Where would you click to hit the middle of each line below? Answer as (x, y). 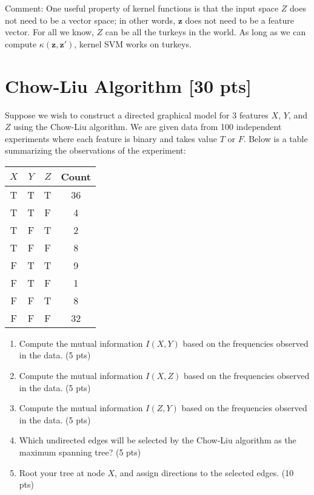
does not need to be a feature (239, 20)
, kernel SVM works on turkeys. (133, 43)
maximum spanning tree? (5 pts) (80, 452)
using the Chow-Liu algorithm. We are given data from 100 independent (148, 127)
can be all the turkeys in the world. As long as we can (205, 32)
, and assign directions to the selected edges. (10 (204, 472)
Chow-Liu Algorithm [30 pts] (128, 85)
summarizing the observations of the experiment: (95, 150)
